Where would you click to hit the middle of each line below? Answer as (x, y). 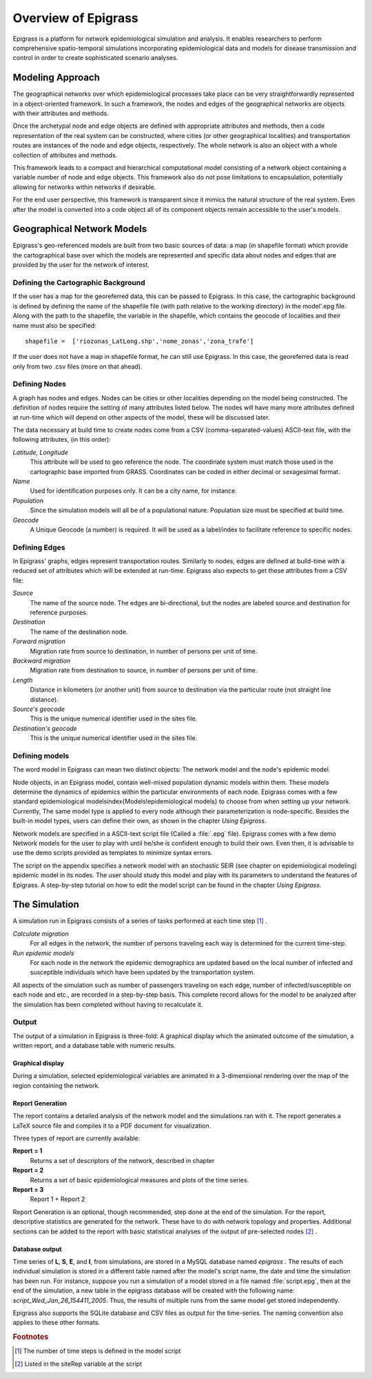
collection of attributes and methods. (65, 155)
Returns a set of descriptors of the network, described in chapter (122, 1160)
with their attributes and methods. (61, 113)
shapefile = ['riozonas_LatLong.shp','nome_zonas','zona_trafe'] (139, 341)
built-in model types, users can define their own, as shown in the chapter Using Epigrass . (139, 821)
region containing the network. (56, 1085)
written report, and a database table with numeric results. (94, 1046)
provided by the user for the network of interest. (81, 265)
